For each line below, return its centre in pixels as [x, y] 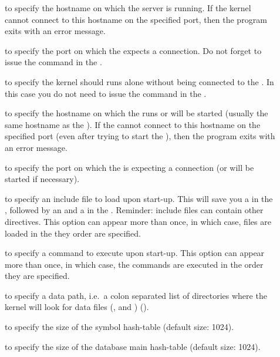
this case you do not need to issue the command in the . [106, 93]
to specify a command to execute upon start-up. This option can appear [135, 253]
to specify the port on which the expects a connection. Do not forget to [133, 50]
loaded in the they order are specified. [73, 233]
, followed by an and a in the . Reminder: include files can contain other [134, 210]
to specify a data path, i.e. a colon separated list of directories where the [136, 295]
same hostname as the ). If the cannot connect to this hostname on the [133, 124]
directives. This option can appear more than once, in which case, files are [138, 221]
